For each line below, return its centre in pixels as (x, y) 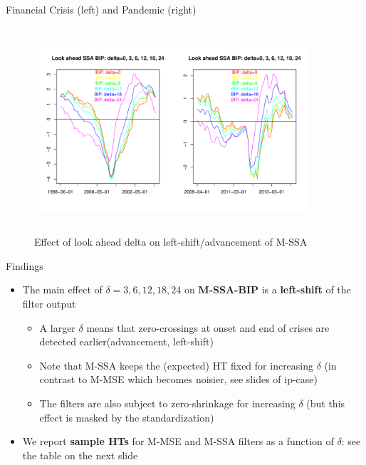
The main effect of (62, 289)
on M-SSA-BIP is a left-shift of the (267, 289)
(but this (326, 403)
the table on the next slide (80, 455)
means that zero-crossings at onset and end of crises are (208, 327)
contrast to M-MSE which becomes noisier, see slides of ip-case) (179, 379)
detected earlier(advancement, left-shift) (126, 341)
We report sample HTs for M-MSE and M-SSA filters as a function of (178, 441)
